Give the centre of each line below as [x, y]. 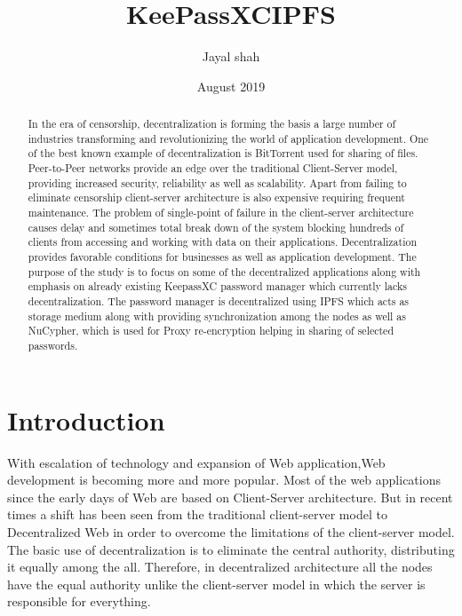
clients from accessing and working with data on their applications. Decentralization [223, 242]
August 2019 [231, 86]
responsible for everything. [79, 601]
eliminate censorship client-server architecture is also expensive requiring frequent [216, 197]
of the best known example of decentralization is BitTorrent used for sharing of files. [223, 153]
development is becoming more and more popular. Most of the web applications [224, 480]
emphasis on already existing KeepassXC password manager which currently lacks [217, 286]
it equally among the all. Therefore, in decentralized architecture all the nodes [220, 567]
